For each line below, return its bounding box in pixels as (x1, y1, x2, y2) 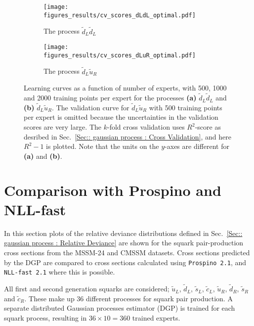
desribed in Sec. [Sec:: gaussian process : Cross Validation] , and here (24, 131, 231, 141)
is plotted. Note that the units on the (46, 141, 159, 151)
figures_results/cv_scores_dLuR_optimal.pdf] (43, 51, 196, 59)
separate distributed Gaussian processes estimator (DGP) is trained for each (4, 303, 235, 313)
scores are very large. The (24, 122, 101, 132)
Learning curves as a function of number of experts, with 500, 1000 (24, 83, 227, 93)
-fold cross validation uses (107, 122, 185, 132)
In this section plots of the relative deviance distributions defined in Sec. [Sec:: (4, 228, 243, 238)
